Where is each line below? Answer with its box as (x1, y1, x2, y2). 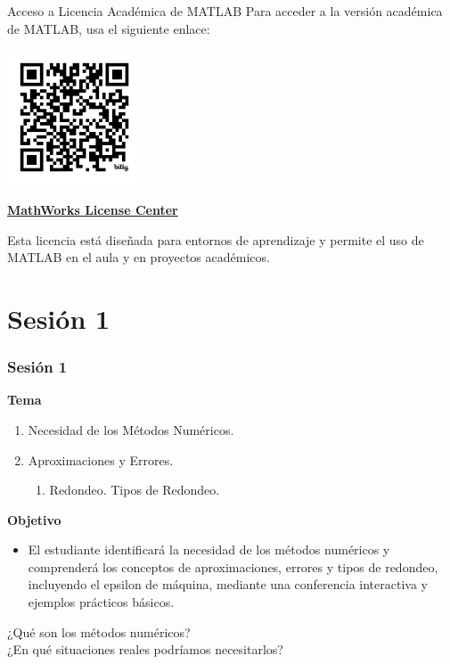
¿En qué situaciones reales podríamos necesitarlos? (7, 640, 283, 659)
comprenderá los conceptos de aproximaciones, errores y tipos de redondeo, (28, 557, 438, 576)
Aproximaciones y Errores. (28, 450, 174, 469)
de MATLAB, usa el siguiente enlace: (7, 19, 210, 37)
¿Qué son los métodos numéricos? (7, 622, 191, 641)
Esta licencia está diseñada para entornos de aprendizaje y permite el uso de (7, 230, 424, 249)
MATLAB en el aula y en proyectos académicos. (7, 248, 270, 266)
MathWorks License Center (7, 200, 178, 218)
